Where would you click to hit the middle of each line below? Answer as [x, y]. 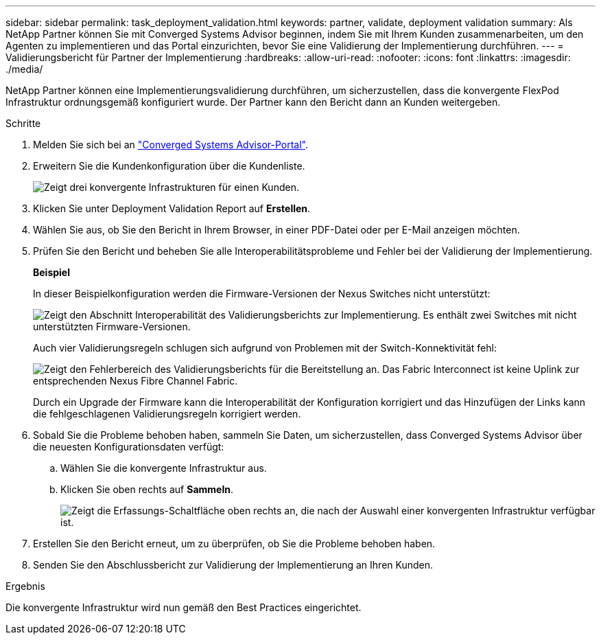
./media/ [24, 69]
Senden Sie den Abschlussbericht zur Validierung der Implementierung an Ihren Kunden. [233, 565]
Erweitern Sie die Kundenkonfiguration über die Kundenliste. [169, 166]
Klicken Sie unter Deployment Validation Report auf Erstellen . [172, 208]
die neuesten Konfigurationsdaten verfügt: [129, 447]
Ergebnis [25, 586]
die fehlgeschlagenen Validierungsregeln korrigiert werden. [167, 414]
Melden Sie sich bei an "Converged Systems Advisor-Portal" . [171, 145]
